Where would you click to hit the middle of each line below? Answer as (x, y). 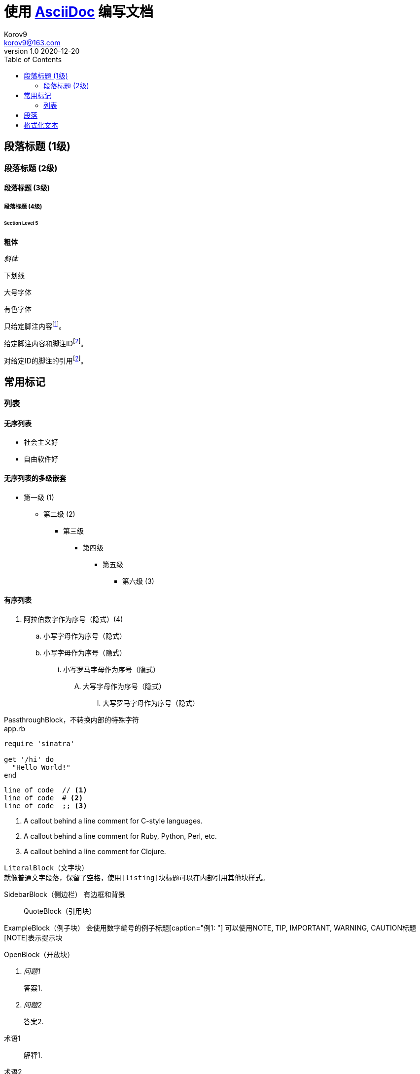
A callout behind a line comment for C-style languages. (113, 821)
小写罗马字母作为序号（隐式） (111, 669)
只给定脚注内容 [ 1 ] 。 (35, 325)
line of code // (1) (46, 790)
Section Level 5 (21, 223)
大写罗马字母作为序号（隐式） (151, 703)
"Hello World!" (41, 767)
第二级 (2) (59, 514)
